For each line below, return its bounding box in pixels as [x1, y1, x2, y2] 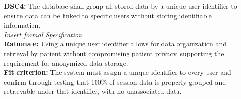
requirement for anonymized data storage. [4, 57, 128, 68]
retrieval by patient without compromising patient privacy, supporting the [4, 48, 224, 58]
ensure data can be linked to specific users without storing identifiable [4, 10, 212, 20]
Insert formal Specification [4, 29, 82, 39]
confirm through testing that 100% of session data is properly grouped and [4, 76, 226, 86]
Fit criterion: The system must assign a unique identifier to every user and [4, 67, 231, 77]
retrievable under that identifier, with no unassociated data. [4, 86, 182, 96]
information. [4, 20, 41, 30]
